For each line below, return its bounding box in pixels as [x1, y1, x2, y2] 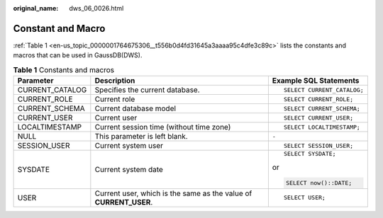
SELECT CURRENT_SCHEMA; [284, 105, 361, 113]
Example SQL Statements [272, 76, 360, 86]
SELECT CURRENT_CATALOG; [284, 86, 365, 93]
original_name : [13, 4, 59, 12]
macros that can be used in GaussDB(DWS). [13, 51, 143, 59]
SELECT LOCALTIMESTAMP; [284, 123, 361, 131]
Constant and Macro [13, 22, 106, 35]
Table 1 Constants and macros [13, 64, 115, 74]
